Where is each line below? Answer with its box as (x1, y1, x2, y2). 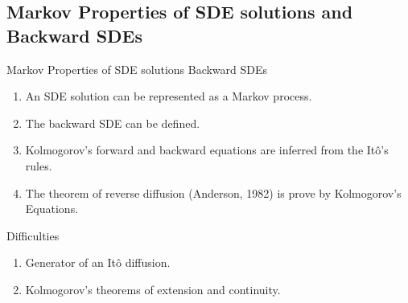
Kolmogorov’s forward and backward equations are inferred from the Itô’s (25, 141, 389, 158)
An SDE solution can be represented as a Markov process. (25, 88, 312, 104)
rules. (25, 157, 52, 174)
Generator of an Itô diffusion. (25, 254, 171, 271)
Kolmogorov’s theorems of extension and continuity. (25, 280, 281, 297)
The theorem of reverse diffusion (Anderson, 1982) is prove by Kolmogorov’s (25, 184, 402, 201)
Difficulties (6, 227, 60, 244)
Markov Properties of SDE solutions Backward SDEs (6, 60, 268, 77)
